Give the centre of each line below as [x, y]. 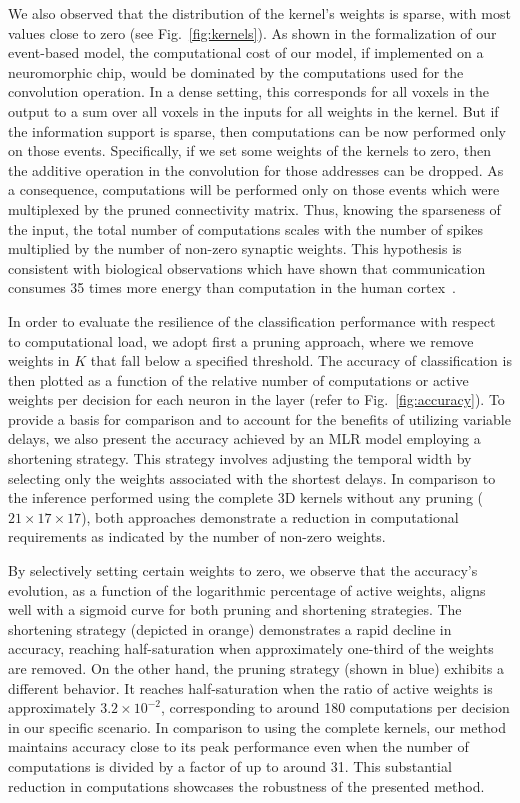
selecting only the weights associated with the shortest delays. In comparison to [252, 477]
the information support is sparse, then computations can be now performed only [257, 130]
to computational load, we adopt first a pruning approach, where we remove [241, 340]
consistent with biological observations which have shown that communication [247, 267]
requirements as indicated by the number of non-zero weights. [197, 536]
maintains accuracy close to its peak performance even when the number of [238, 746]
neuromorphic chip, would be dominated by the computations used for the [236, 71]
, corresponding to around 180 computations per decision [335, 707]
